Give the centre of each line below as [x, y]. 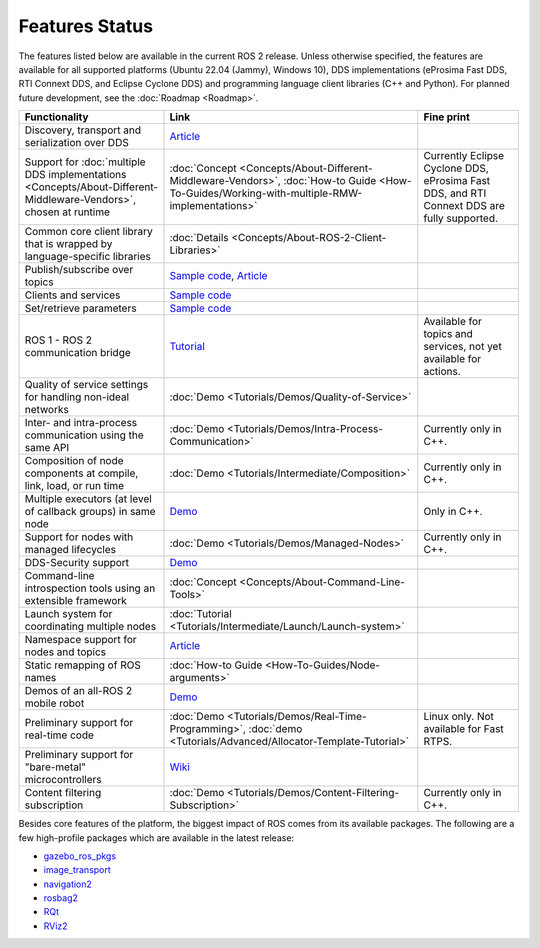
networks [46, 410]
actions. [442, 372]
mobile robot [54, 703]
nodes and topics [65, 652]
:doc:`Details [199, 238]
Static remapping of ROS [83, 665]
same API [47, 448]
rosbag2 [61, 898]
